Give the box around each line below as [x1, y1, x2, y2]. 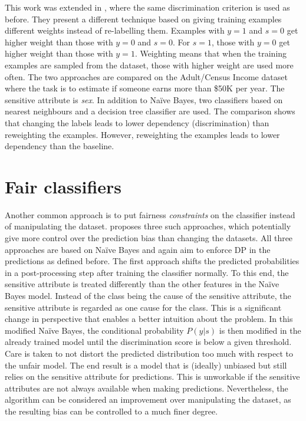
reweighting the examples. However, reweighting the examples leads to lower [5, 128, 280, 140]
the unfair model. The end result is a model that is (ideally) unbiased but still [5, 358, 287, 371]
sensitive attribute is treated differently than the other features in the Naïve [5, 278, 279, 290]
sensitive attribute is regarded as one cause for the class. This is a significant [5, 301, 282, 313]
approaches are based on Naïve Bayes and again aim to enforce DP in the [5, 243, 271, 255]
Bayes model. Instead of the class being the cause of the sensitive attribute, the [5, 290, 291, 301]
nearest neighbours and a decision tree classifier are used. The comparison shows [5, 105, 295, 117]
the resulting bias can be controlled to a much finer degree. [5, 404, 218, 417]
